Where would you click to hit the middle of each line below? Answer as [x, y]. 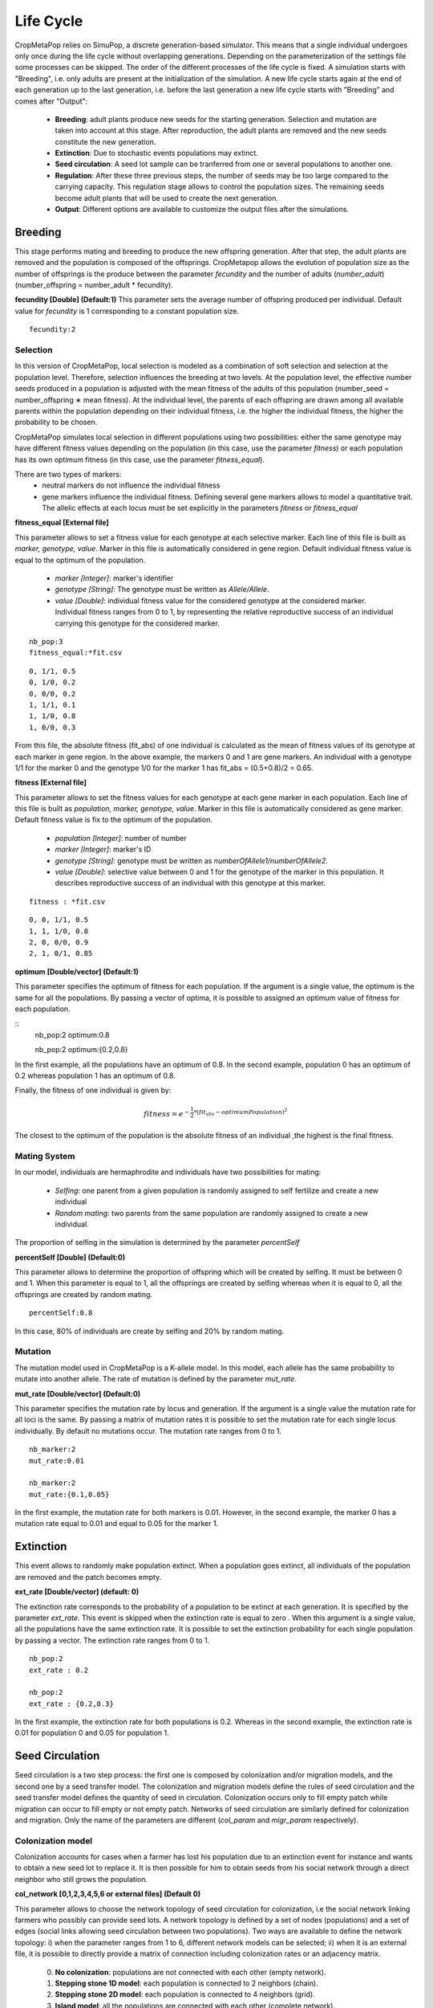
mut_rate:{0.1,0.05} [69, 1494]
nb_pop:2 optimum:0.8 [72, 1035]
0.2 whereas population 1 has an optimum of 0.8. [95, 1075]
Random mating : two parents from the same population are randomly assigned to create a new [212, 1213]
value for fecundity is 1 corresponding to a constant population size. [127, 311]
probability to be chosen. [56, 422]
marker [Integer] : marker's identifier [114, 578]
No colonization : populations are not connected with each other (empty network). [190, 1972]
